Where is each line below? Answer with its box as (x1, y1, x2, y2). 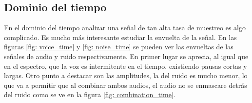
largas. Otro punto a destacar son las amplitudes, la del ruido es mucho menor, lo (4, 70, 248, 81)
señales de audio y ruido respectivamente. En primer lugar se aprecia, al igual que (4, 51, 249, 61)
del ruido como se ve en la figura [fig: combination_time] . (4, 89, 175, 100)
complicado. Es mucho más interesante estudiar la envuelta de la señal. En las (4, 32, 237, 42)
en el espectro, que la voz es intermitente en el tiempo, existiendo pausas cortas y (4, 61, 247, 71)
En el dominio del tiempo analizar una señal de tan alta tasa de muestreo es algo (4, 22, 246, 33)
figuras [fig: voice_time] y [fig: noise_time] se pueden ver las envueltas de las (4, 41, 233, 52)
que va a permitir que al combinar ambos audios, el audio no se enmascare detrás (4, 80, 247, 90)
